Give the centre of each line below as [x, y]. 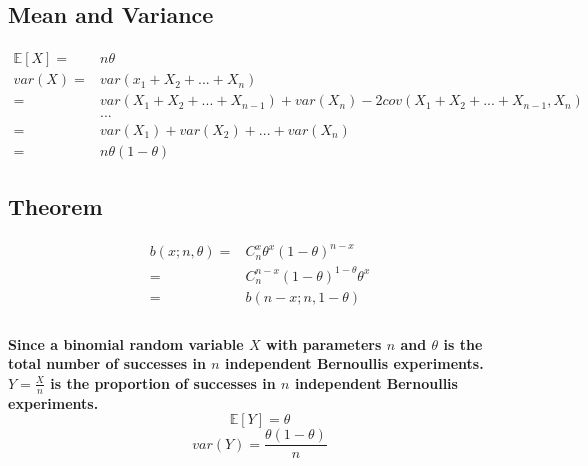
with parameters [324, 343]
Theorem [55, 205]
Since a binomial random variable [126, 343]
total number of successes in [107, 363]
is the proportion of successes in [163, 382]
